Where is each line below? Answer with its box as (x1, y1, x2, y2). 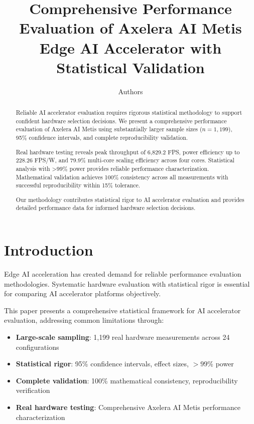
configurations (16, 341, 59, 352)
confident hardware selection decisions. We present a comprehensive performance (16, 116, 227, 125)
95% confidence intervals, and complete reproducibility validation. (16, 133, 188, 142)
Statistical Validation (56, 57, 205, 77)
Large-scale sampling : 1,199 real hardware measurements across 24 (16, 331, 230, 342)
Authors (118, 86, 143, 96)
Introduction (4, 240, 93, 260)
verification (16, 385, 50, 395)
